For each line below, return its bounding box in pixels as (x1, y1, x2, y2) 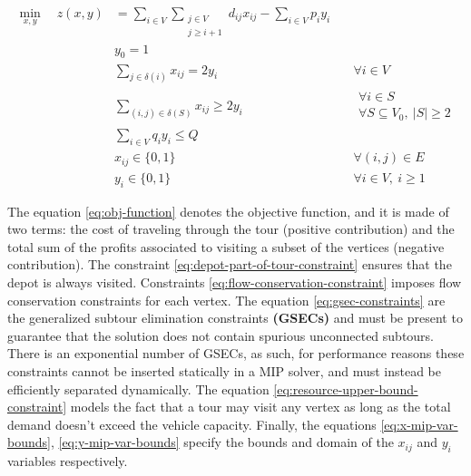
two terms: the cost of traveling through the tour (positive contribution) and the (7, 219, 455, 238)
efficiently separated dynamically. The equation (7, 379, 270, 398)
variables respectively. (7, 452, 128, 471)
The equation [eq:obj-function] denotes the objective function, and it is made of (7, 201, 449, 220)
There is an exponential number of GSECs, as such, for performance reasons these (7, 344, 465, 363)
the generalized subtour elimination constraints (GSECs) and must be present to (7, 308, 463, 327)
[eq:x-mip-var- (380, 414, 458, 433)
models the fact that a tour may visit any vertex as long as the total (70, 397, 451, 416)
